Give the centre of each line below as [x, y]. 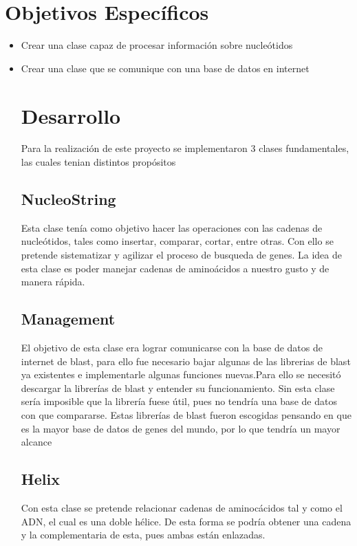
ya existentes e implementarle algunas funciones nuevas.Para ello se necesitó [181, 374]
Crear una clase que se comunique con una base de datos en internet [165, 68]
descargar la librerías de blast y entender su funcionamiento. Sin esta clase [178, 387]
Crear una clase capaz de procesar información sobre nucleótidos [157, 45]
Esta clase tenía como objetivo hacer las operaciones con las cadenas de [172, 227]
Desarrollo [71, 115]
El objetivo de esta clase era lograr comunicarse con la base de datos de [172, 347]
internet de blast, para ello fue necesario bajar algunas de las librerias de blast [186, 361]
